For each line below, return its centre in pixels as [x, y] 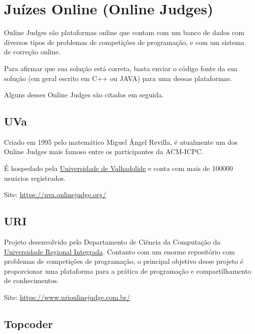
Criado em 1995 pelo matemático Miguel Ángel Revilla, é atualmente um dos [121, 142]
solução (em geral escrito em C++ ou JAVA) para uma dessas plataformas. [118, 78]
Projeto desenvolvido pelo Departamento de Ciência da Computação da [112, 242]
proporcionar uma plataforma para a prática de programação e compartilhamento [128, 271]
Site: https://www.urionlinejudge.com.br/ [67, 297]
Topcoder [28, 324]
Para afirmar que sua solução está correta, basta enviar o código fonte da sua [121, 68]
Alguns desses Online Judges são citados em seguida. [84, 95]
